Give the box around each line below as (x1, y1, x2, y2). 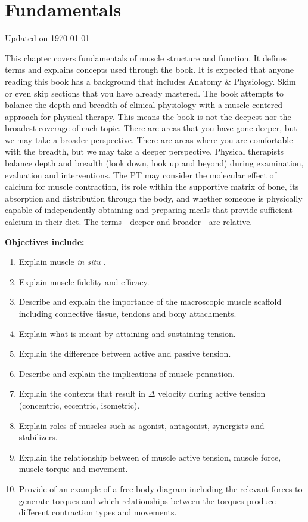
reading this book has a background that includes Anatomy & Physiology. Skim (5, 75, 296, 87)
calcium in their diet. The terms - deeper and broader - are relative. (5, 215, 253, 228)
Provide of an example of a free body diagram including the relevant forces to (18, 482, 303, 495)
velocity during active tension (158, 387, 266, 400)
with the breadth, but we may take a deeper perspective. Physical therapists (5, 145, 284, 157)
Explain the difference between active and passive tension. (18, 347, 231, 360)
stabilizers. (18, 431, 58, 443)
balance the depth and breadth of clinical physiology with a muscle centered (5, 98, 283, 111)
